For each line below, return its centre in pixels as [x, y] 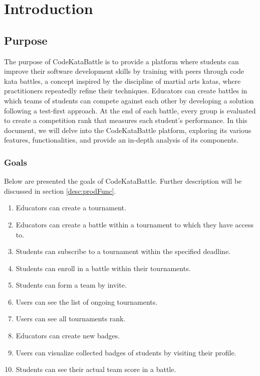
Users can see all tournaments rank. [71, 319]
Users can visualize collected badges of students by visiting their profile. [126, 352]
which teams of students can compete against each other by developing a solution [129, 100]
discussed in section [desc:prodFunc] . [60, 191]
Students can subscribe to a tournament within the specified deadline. [123, 251]
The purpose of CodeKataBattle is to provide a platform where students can [121, 61]
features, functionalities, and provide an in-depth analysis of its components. [121, 140]
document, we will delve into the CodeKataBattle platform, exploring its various [128, 130]
